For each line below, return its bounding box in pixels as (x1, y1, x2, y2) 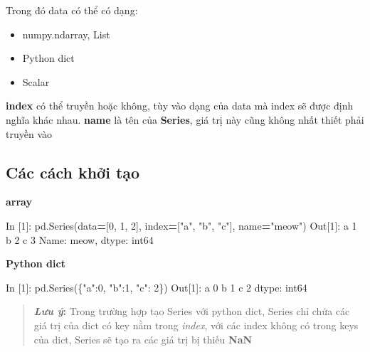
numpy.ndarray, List (22, 26, 110, 41)
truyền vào (6, 126, 52, 141)
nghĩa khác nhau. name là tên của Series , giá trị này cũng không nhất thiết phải (6, 112, 364, 127)
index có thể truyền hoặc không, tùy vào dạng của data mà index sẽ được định (6, 98, 354, 113)
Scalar (22, 74, 50, 89)
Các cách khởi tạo (6, 161, 140, 183)
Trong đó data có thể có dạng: (6, 3, 138, 17)
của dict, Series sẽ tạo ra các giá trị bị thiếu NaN (33, 331, 253, 346)
